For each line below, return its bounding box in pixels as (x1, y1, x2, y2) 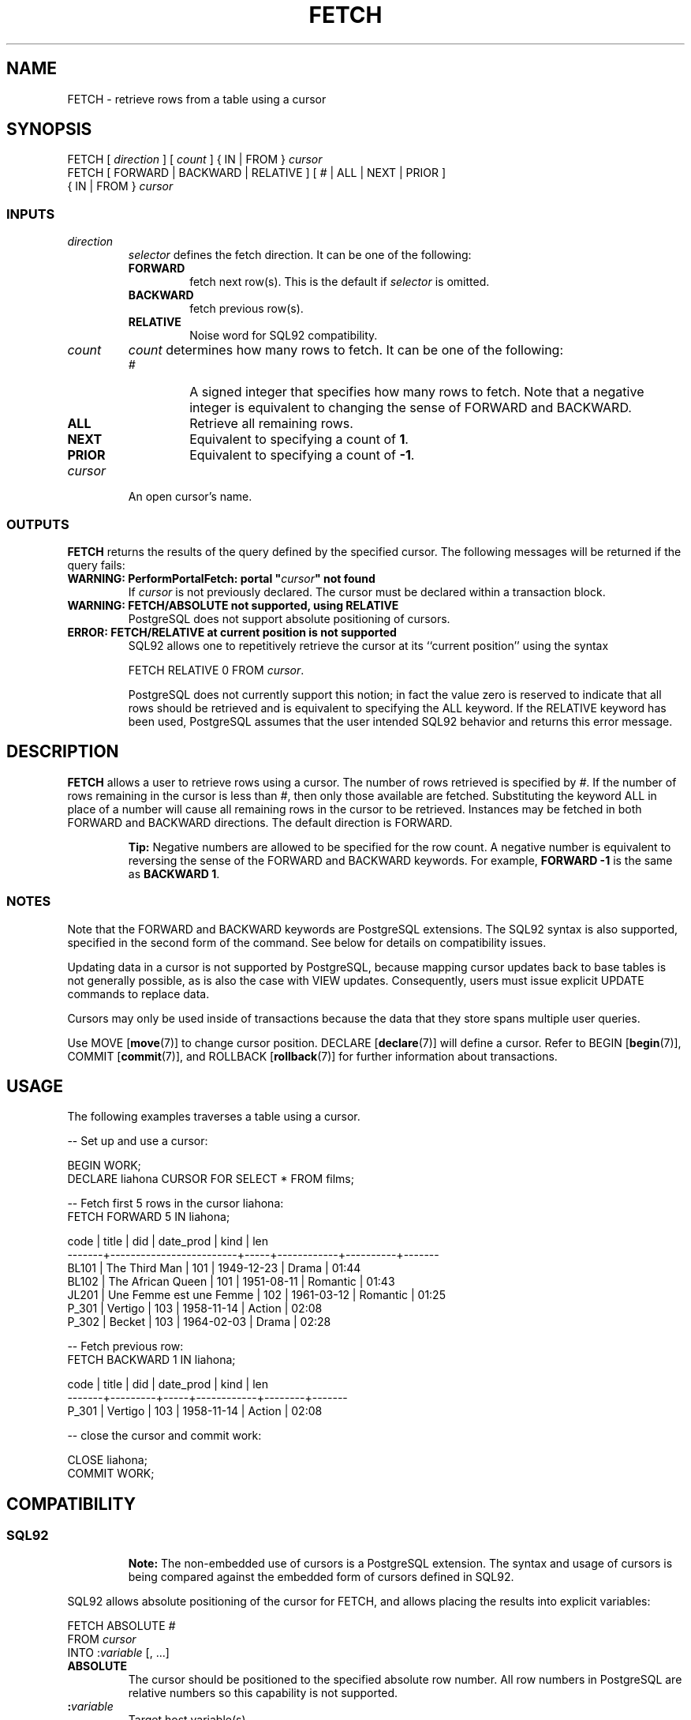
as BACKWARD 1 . (128, 866, 220, 881)
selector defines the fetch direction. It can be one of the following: (128, 248, 472, 262)
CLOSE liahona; (67, 1453, 148, 1467)
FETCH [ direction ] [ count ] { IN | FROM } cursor (67, 152, 323, 167)
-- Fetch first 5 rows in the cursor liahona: (67, 1196, 284, 1211)
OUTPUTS (6, 516, 69, 532)
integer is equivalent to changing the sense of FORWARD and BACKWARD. (189, 400, 632, 416)
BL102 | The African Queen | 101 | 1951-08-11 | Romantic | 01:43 (67, 1275, 395, 1289)
